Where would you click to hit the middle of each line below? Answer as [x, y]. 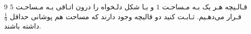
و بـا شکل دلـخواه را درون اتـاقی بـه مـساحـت [85, 6]
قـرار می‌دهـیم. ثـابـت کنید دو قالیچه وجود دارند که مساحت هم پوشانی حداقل [126, 16]
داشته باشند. [23, 26]
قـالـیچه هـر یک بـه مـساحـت [205, 6]
